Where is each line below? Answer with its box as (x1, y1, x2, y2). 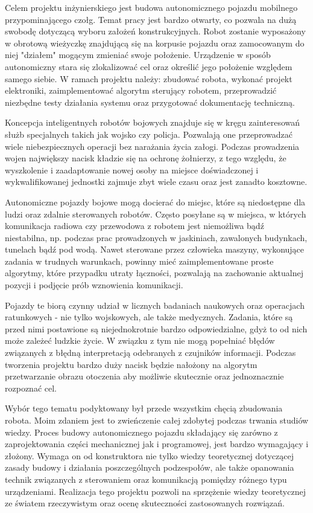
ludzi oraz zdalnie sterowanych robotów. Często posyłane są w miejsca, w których (5, 207, 306, 220)
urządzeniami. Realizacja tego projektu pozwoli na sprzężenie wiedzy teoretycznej (5, 485, 306, 497)
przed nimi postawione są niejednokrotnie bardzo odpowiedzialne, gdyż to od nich (5, 322, 308, 335)
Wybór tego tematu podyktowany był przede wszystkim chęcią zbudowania (5, 402, 283, 415)
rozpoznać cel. (5, 381, 57, 394)
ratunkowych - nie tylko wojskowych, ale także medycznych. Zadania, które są (5, 311, 293, 323)
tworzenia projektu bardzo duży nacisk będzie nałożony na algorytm (5, 358, 258, 370)
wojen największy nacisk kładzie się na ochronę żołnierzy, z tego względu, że (5, 152, 286, 164)
